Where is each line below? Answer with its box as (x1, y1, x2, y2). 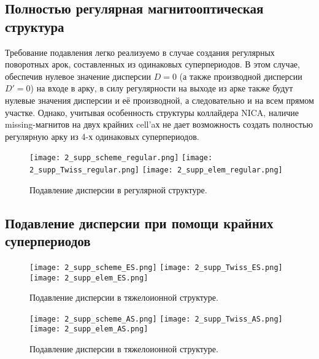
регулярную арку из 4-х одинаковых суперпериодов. (5, 129, 199, 142)
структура (5, 17, 64, 36)
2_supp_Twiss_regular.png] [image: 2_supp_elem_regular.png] (29, 166, 283, 174)
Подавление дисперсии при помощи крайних (5, 213, 274, 232)
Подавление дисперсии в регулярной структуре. (29, 183, 207, 196)
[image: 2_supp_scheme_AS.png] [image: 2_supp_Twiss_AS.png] (29, 314, 283, 323)
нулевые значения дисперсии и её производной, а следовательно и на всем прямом (5, 93, 314, 106)
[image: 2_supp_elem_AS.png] (29, 325, 148, 334)
